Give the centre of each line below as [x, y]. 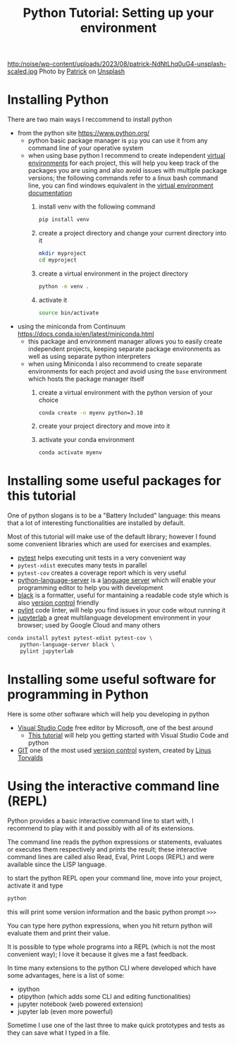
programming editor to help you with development [90, 588]
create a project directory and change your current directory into [132, 233]
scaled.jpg [23, 71]
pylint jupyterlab [47, 651]
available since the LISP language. [57, 864]
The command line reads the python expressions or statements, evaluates [115, 842]
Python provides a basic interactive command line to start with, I [100, 821]
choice [48, 400]
